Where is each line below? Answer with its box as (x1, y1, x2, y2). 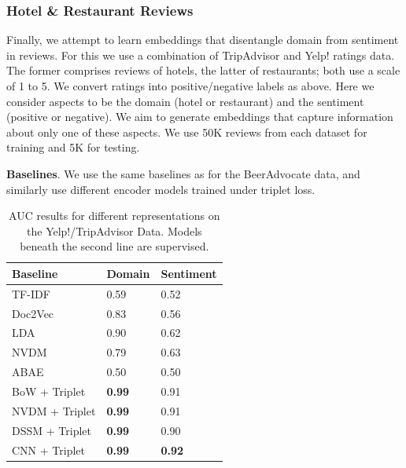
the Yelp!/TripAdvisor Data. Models (27, 222, 202, 239)
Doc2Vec (12, 305, 54, 321)
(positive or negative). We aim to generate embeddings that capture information (6, 108, 393, 125)
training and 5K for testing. (6, 139, 140, 155)
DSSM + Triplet (12, 422, 91, 438)
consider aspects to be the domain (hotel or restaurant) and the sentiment (6, 93, 364, 109)
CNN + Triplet (12, 441, 85, 458)
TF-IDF (12, 285, 50, 302)
